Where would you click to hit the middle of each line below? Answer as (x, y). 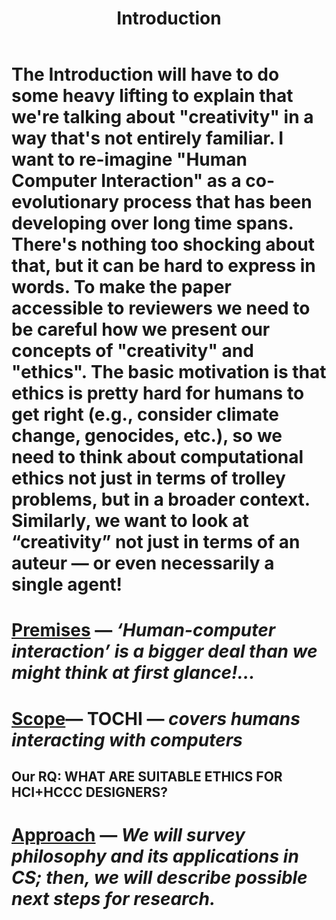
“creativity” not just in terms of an (156, 542)
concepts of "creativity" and (132, 351)
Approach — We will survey (128, 835)
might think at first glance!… (133, 673)
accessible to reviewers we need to (161, 308)
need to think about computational (157, 457)
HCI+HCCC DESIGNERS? (90, 792)
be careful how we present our (141, 329)
